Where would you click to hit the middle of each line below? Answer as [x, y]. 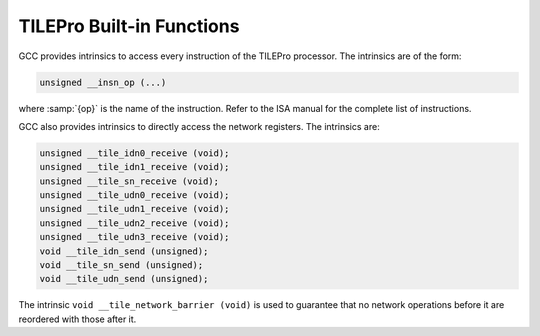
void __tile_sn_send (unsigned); [121, 265]
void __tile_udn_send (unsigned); [124, 279]
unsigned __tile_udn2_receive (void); [134, 223]
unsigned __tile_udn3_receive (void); [134, 237]
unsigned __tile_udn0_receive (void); [134, 195]
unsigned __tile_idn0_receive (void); [134, 153]
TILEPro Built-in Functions [129, 26]
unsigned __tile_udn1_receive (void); [134, 209]
